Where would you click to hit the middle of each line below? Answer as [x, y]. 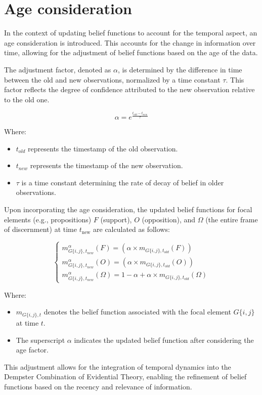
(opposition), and [169, 219]
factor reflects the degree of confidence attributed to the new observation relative [129, 89]
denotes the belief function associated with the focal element [137, 312]
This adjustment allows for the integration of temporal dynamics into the [118, 366]
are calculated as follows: [132, 229]
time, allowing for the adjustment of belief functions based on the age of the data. [131, 52]
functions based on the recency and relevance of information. [98, 386]
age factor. [32, 350]
